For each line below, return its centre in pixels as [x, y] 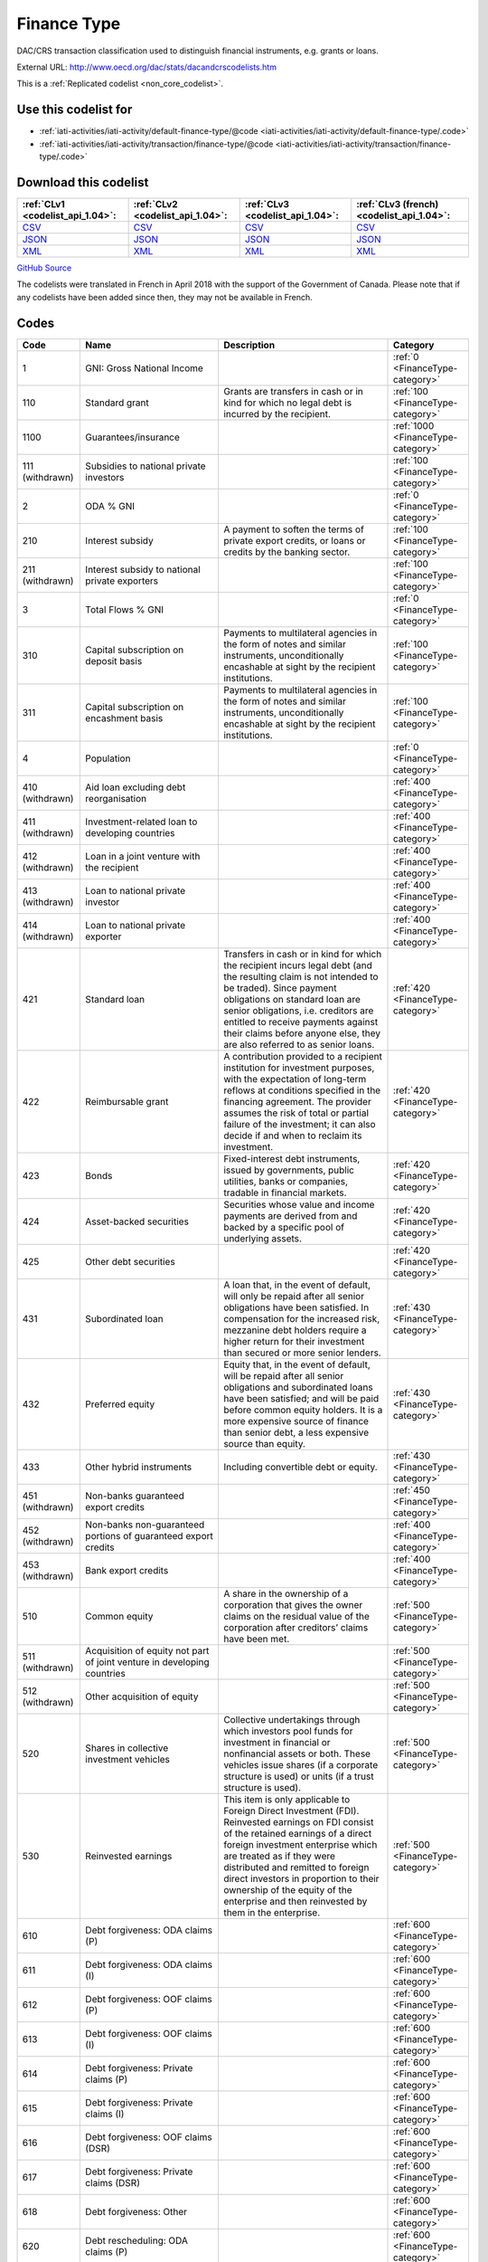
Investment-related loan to [141, 822]
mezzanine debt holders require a [295, 1330]
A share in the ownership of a [286, 1593]
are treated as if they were [279, 1856]
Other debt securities [130, 1261]
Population [108, 758]
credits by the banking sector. [286, 552]
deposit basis [114, 661]
